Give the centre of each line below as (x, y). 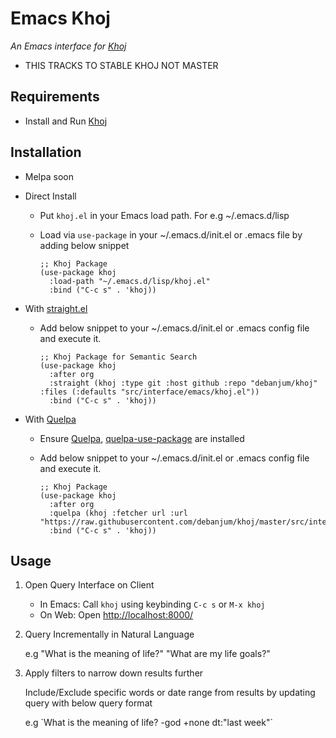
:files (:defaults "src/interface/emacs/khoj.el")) (149, 392)
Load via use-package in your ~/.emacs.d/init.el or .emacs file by (171, 234)
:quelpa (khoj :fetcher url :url (118, 513)
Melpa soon (49, 176)
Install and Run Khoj (66, 121)
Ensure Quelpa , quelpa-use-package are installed (142, 438)
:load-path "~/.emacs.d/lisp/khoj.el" (129, 281)
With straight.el (56, 308)
